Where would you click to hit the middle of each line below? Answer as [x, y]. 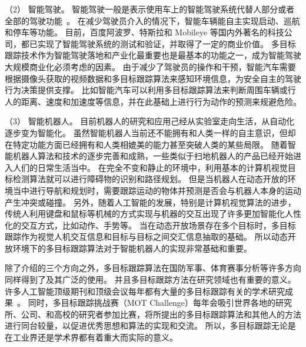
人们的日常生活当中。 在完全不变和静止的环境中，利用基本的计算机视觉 [150, 167]
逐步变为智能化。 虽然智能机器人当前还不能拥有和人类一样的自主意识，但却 [150, 132]
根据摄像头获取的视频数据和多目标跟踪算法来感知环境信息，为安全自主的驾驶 [153, 78]
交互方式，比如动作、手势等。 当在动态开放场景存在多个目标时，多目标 [158, 225]
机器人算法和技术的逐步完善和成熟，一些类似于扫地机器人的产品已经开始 [153, 156]
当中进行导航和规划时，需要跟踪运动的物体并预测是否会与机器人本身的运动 [157, 190]
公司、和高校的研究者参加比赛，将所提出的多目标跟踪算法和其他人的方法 [161, 314]
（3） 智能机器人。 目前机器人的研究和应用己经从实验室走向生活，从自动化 [150, 121]
